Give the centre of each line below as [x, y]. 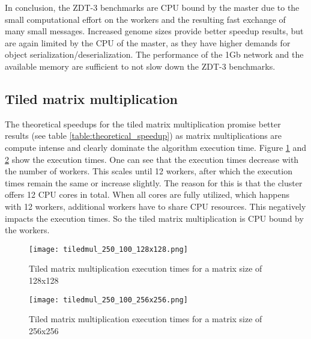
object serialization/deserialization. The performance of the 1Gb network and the [154, 54]
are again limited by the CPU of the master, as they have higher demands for [148, 42]
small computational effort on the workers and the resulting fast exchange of [145, 19]
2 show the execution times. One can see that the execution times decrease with [152, 159]
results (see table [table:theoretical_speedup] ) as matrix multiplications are [143, 136]
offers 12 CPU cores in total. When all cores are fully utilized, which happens [147, 194]
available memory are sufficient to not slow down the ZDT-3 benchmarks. [140, 66]
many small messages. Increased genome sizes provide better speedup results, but [154, 31]
